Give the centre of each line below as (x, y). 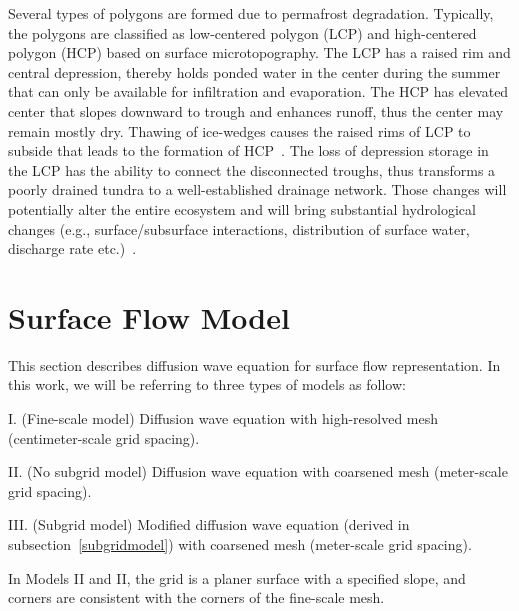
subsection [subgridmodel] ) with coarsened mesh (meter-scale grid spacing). (240, 544)
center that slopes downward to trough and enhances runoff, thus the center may (256, 110)
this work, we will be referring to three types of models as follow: (207, 384)
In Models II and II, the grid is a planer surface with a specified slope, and (237, 577)
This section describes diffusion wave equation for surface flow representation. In (254, 364)
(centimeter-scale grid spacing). (104, 437)
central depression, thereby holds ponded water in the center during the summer (254, 71)
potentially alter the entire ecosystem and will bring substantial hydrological (242, 208)
